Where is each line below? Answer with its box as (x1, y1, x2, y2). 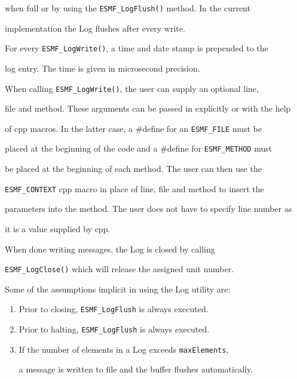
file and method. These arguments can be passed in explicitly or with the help (5, 102, 291, 115)
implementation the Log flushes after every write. (5, 21, 185, 34)
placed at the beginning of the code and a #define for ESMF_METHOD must (5, 142, 272, 155)
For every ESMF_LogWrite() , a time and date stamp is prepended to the (5, 42, 268, 54)
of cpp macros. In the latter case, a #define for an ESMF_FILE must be (5, 122, 262, 134)
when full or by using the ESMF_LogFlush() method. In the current (5, 2, 250, 14)
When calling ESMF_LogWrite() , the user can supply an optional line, (5, 82, 259, 94)
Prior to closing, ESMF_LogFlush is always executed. (19, 303, 209, 315)
